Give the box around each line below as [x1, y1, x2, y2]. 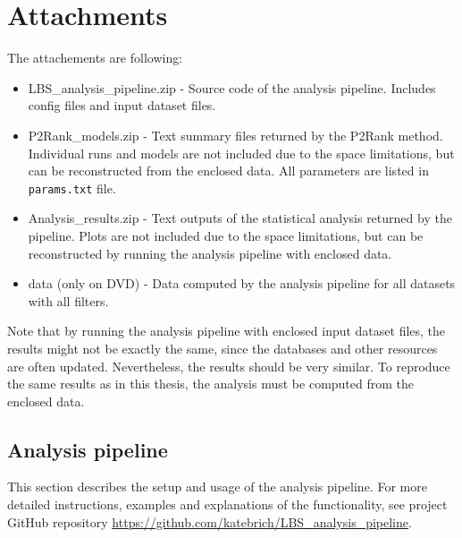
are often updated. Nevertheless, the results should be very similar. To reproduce [7, 356, 450, 375]
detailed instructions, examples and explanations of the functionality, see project [7, 495, 448, 514]
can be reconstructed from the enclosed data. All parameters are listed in [28, 161, 429, 180]
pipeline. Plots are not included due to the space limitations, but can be [28, 226, 424, 244]
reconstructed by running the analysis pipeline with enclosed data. [28, 243, 392, 262]
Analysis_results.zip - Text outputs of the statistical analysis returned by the [28, 209, 452, 227]
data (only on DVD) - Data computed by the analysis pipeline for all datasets [28, 274, 456, 293]
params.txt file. [28, 178, 116, 197]
